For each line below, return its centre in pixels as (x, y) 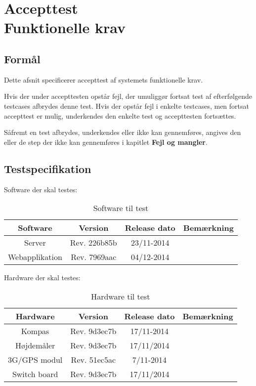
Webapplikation (35, 257)
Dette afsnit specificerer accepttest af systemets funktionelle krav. (104, 79)
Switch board (35, 374)
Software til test (121, 208)
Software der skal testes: (41, 189)
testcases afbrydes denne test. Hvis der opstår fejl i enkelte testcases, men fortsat (127, 106)
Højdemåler (35, 345)
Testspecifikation (48, 168)
